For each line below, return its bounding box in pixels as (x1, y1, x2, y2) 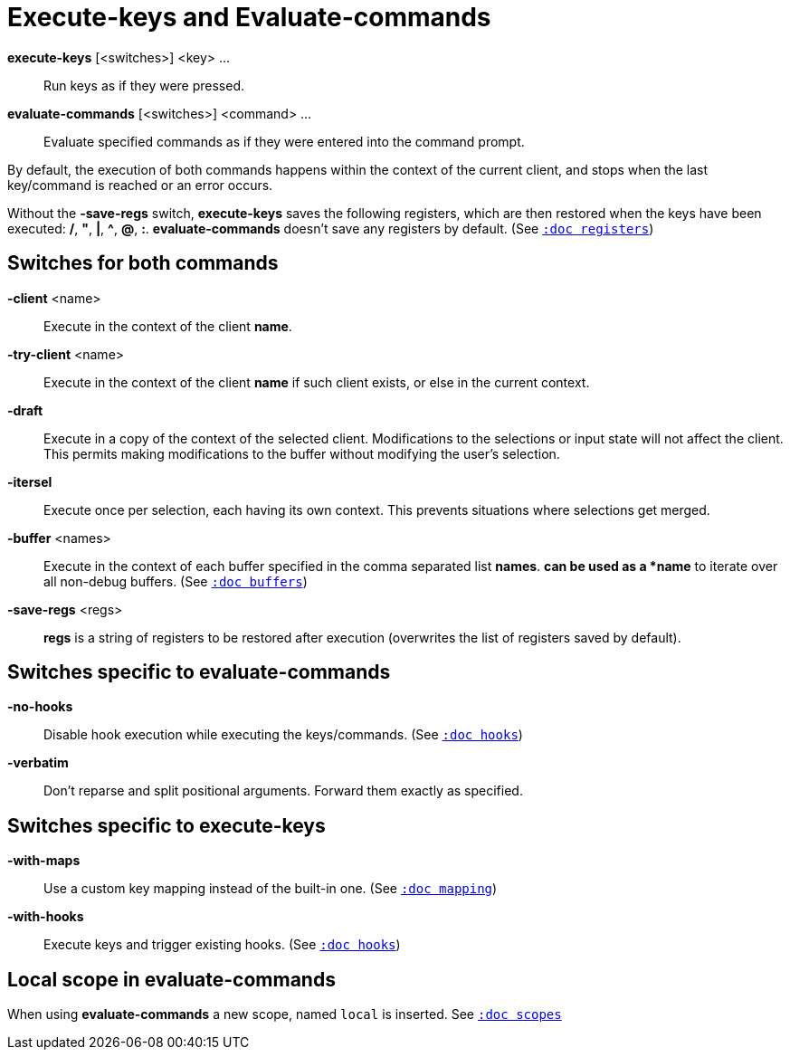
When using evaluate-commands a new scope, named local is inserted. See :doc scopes (7, 1006, 562, 1023)
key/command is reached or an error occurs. (7, 176, 273, 193)
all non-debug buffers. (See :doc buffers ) (43, 573, 308, 589)
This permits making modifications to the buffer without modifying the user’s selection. (43, 445, 560, 462)
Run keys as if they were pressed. (43, 77, 245, 93)
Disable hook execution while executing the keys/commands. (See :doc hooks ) (43, 727, 523, 743)
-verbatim (7, 755, 69, 771)
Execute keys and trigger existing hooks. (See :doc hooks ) (43, 937, 401, 953)
